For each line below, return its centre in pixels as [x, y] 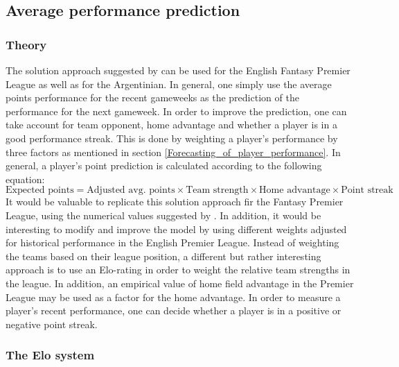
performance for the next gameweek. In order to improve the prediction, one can [176, 111]
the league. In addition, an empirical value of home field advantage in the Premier [180, 283]
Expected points [40, 190]
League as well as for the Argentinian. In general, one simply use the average [169, 84]
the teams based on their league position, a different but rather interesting [163, 256]
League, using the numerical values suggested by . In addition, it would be [163, 215]
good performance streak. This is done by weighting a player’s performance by [172, 138]
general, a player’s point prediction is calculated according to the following [164, 165]
